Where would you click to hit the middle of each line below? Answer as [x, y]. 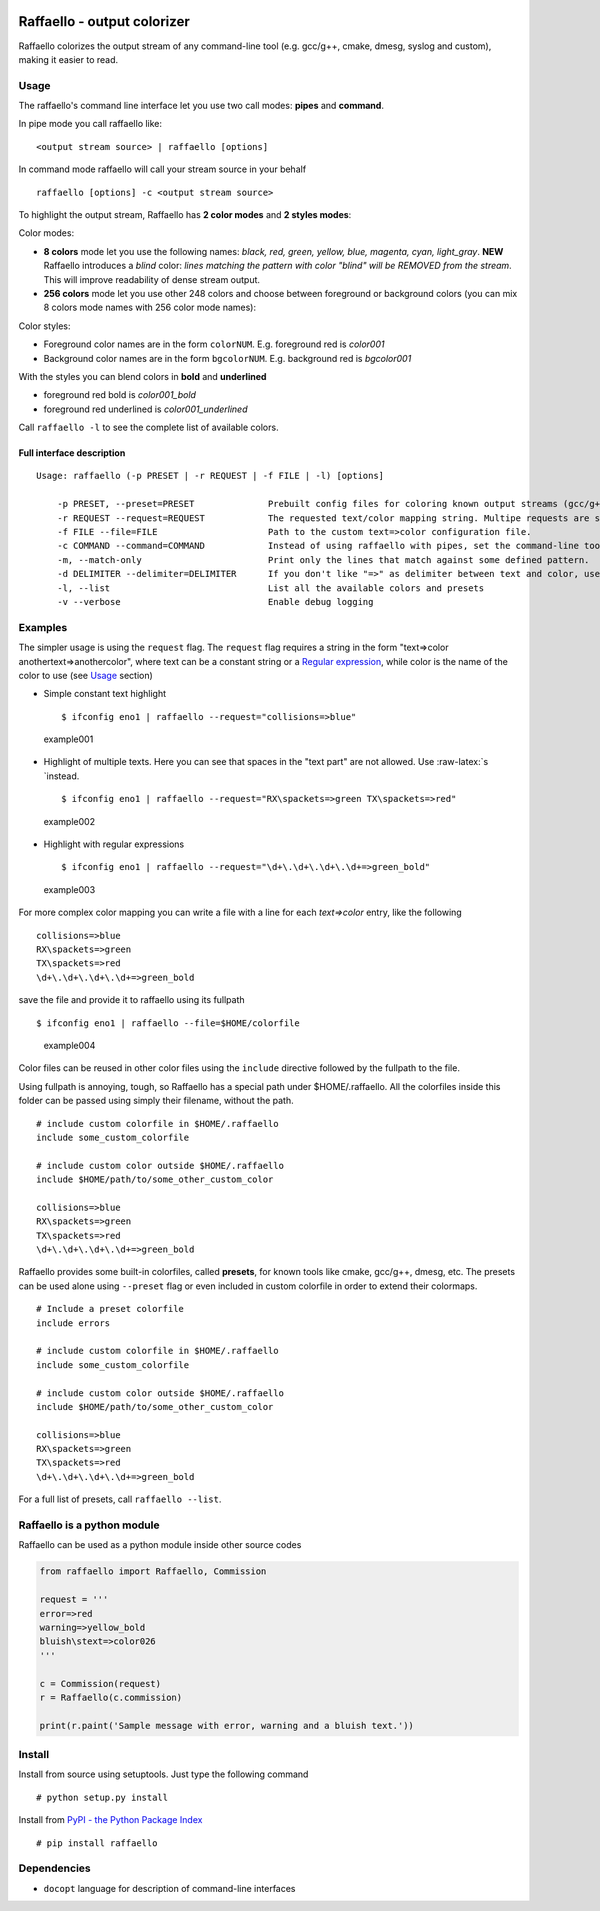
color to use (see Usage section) [86, 675]
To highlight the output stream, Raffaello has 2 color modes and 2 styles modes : [185, 214]
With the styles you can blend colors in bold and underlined [142, 376]
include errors [73, 1323]
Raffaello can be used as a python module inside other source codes [160, 1545]
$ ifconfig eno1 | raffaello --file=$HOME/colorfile [168, 1023]
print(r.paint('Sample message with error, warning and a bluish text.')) [227, 1725]
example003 [69, 889]
